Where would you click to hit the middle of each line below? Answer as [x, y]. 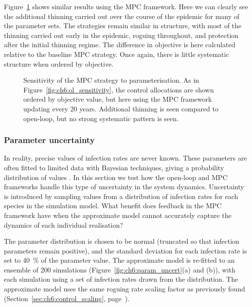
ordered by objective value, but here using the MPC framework [118, 99]
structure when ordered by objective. [59, 63]
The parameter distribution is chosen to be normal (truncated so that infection [122, 241]
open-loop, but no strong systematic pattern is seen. [101, 118]
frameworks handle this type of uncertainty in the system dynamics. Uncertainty [124, 187]
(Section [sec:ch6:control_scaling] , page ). [67, 298]
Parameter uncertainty [49, 140]
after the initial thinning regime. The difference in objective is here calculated [120, 45]
